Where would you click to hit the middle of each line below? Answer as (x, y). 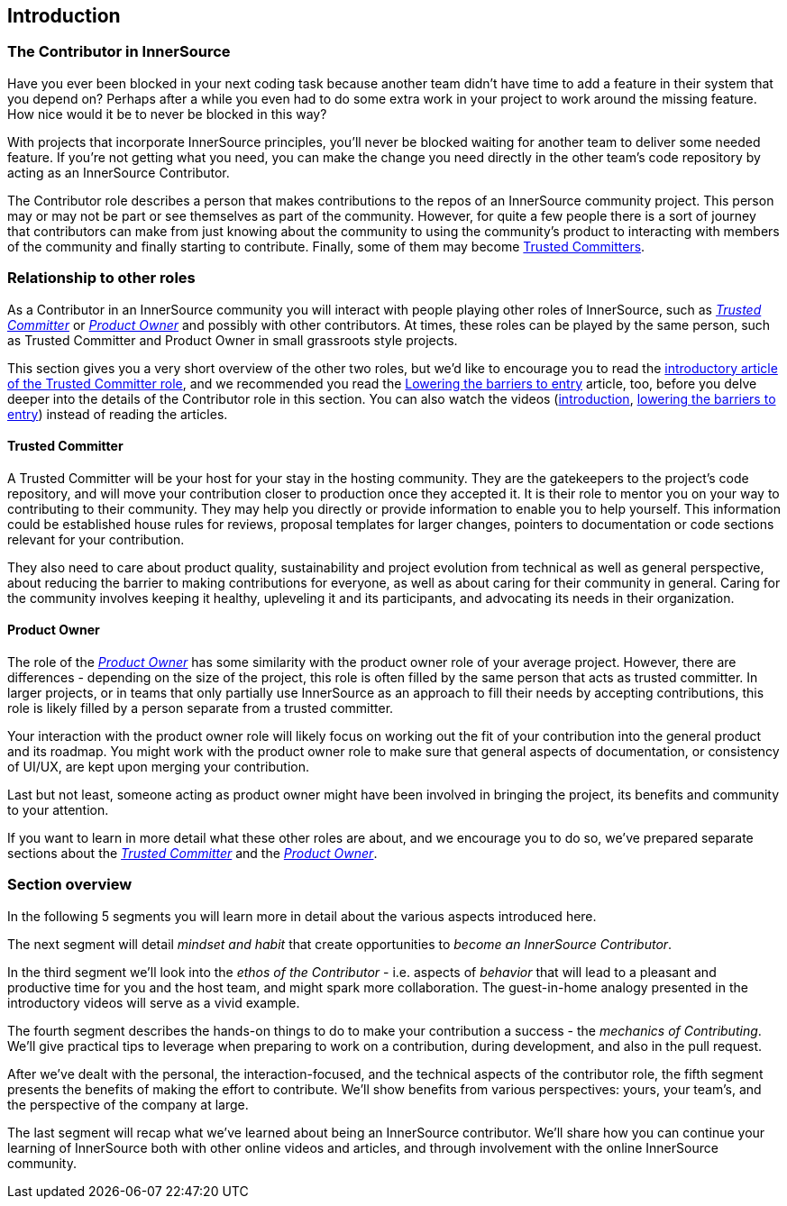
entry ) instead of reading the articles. (118, 414)
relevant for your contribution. (96, 539)
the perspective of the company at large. (128, 1104)
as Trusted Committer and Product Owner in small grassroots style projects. (233, 340)
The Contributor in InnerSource (119, 52)
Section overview (70, 885)
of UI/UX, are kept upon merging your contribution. (159, 766)
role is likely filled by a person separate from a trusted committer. (201, 708)
